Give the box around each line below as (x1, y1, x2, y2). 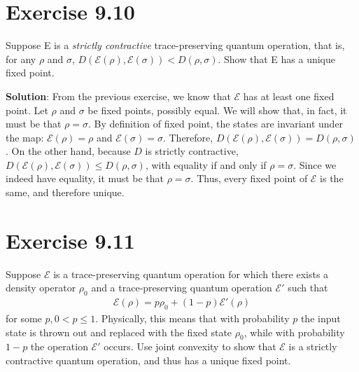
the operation (30, 339, 88, 354)
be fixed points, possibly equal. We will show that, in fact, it (87, 102, 347, 117)
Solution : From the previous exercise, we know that (6, 88, 231, 103)
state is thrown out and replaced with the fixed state (6, 324, 232, 339)
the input (300, 311, 341, 325)
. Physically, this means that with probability (95, 311, 290, 325)
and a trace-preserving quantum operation (91, 280, 272, 295)
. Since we (293, 157, 337, 172)
